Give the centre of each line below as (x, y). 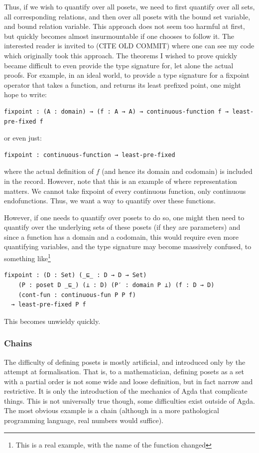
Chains (18, 343)
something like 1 (27, 257)
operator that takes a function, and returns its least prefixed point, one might (123, 84)
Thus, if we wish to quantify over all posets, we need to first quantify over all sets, (129, 6)
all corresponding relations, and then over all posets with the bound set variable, (127, 16)
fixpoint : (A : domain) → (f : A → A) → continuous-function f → (117, 111)
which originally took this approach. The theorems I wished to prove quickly (121, 55)
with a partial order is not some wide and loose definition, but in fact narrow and (129, 381)
